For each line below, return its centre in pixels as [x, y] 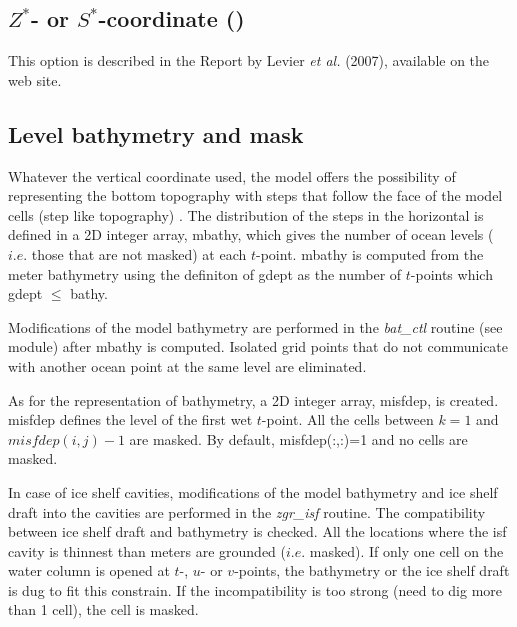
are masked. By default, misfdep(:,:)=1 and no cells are [298, 438]
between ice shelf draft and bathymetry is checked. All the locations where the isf [257, 531]
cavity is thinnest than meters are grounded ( [147, 550]
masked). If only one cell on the [406, 550]
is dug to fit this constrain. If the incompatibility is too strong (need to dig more [255, 589]
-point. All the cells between [347, 419]
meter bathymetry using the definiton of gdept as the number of [205, 273]
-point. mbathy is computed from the [370, 253]
